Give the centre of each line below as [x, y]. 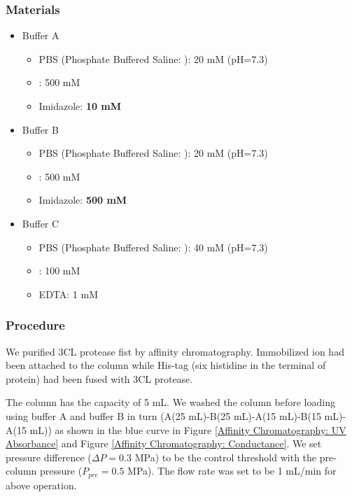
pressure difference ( [49, 457]
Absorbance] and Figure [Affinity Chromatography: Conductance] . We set [164, 443]
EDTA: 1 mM [68, 294]
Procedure [35, 325]
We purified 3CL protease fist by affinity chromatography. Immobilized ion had [175, 351]
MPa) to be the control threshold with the [226, 457]
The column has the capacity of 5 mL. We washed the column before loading [170, 402]
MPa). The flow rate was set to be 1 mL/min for [232, 471]
